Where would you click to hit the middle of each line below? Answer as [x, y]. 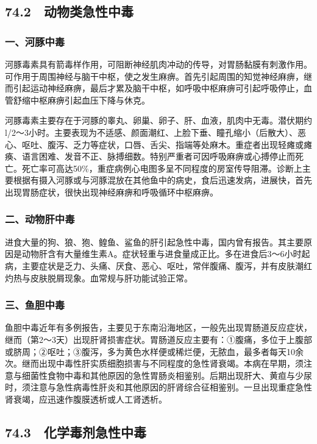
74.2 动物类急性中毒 [69, 11]
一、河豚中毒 [35, 41]
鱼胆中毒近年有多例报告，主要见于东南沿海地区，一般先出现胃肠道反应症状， [158, 327]
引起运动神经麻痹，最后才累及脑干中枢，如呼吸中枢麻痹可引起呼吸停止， [158, 88]
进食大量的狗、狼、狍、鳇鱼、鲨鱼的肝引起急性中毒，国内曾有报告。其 [146, 241]
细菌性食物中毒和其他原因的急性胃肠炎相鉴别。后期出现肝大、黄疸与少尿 [167, 375]
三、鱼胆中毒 [35, 305]
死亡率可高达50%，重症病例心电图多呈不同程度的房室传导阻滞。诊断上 [162, 168]
